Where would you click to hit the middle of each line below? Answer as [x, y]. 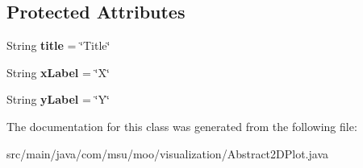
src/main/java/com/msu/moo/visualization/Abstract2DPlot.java [168, 153]
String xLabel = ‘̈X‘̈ [58, 72]
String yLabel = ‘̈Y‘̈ [58, 99]
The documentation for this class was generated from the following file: [182, 126]
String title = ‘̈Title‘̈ [58, 45]
